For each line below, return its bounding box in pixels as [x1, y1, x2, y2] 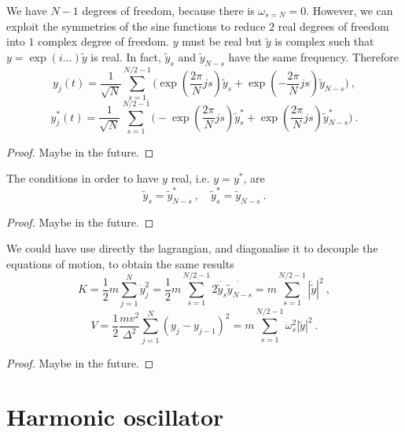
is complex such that [274, 33, 374, 50]
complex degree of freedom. [38, 33, 169, 50]
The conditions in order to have [6, 170, 159, 186]
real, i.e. [171, 170, 210, 186]
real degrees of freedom [278, 17, 389, 34]
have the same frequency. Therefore [228, 48, 399, 65]
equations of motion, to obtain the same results [6, 255, 234, 271]
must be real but [182, 33, 263, 50]
